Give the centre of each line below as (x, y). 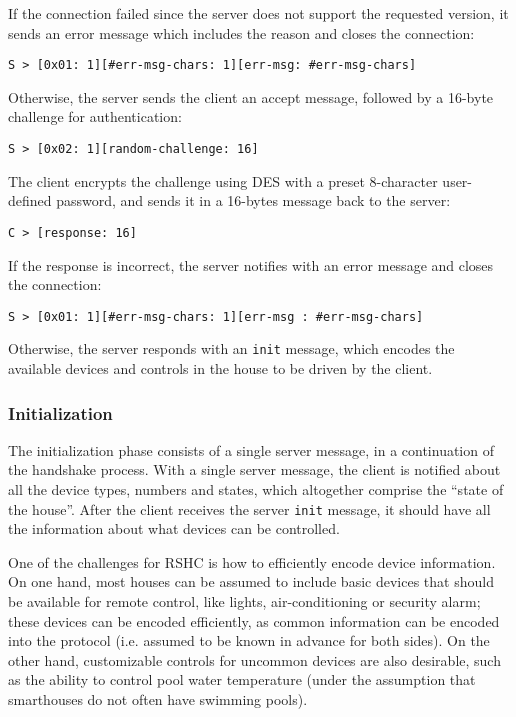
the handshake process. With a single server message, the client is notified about (254, 469)
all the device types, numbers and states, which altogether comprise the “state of (256, 489)
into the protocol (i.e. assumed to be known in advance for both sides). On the (249, 640)
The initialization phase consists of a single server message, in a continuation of (251, 449)
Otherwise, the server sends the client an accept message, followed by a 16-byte (251, 96)
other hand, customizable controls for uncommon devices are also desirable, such (254, 659)
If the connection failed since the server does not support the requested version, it (258, 13)
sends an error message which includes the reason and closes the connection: (241, 32)
